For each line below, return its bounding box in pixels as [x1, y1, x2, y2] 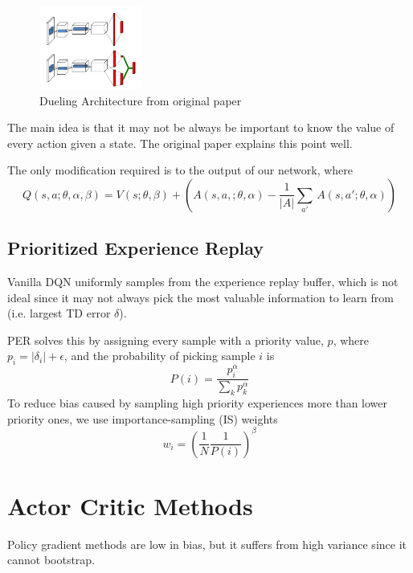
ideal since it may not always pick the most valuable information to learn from [7, 289, 394, 305]
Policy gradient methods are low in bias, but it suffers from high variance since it [7, 535, 407, 552]
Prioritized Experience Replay [7, 235, 264, 260]
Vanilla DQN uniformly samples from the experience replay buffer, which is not [7, 273, 399, 290]
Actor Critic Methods [7, 489, 253, 522]
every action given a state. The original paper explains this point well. [7, 134, 353, 151]
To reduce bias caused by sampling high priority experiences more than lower [7, 394, 388, 411]
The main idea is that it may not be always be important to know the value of [7, 119, 395, 136]
